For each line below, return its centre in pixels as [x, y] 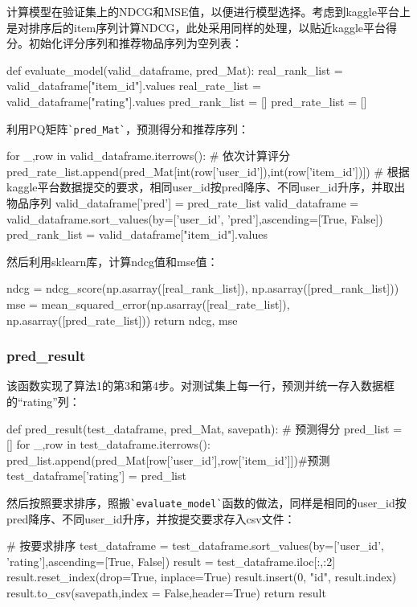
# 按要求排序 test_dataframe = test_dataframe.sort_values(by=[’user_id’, [195, 545]
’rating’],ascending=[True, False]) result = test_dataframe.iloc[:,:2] [171, 561]
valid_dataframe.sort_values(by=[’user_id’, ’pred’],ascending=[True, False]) [195, 218]
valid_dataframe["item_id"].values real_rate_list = [134, 86]
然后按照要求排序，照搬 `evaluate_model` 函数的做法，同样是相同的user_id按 [206, 502]
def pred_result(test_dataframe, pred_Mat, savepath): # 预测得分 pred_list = [204, 428]
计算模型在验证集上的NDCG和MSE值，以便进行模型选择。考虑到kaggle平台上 [208, 11]
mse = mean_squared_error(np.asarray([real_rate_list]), [148, 303]
